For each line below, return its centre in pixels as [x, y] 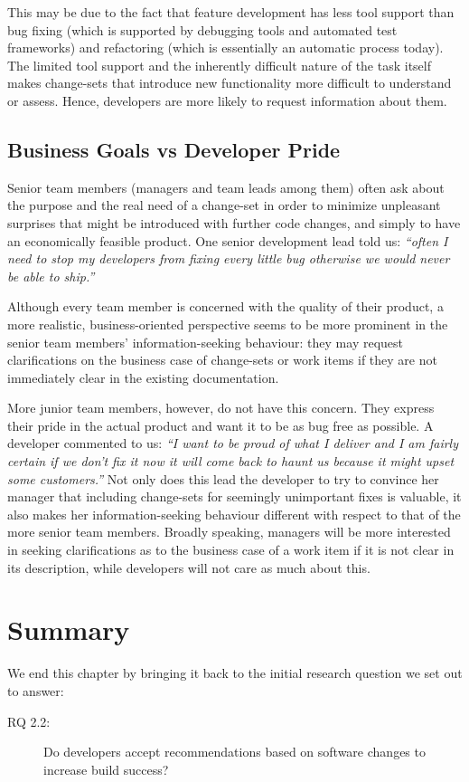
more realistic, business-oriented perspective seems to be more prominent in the [228, 324]
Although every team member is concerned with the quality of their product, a [225, 306]
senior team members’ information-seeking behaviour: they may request [205, 342]
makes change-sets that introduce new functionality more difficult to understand [230, 83]
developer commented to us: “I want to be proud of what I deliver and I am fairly [233, 443]
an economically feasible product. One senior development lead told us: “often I [228, 240]
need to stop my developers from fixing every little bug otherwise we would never [229, 258]
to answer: [36, 690]
